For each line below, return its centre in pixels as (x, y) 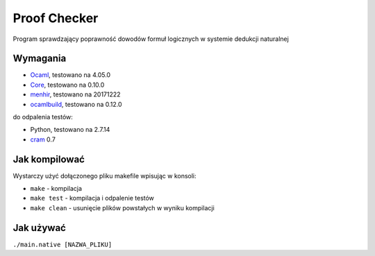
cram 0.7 (43, 139)
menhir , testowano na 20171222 (75, 94)
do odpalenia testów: (43, 117)
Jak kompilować (49, 159)
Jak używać (39, 228)
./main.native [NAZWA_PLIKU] (62, 244)
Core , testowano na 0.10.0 (67, 85)
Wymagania (40, 59)
